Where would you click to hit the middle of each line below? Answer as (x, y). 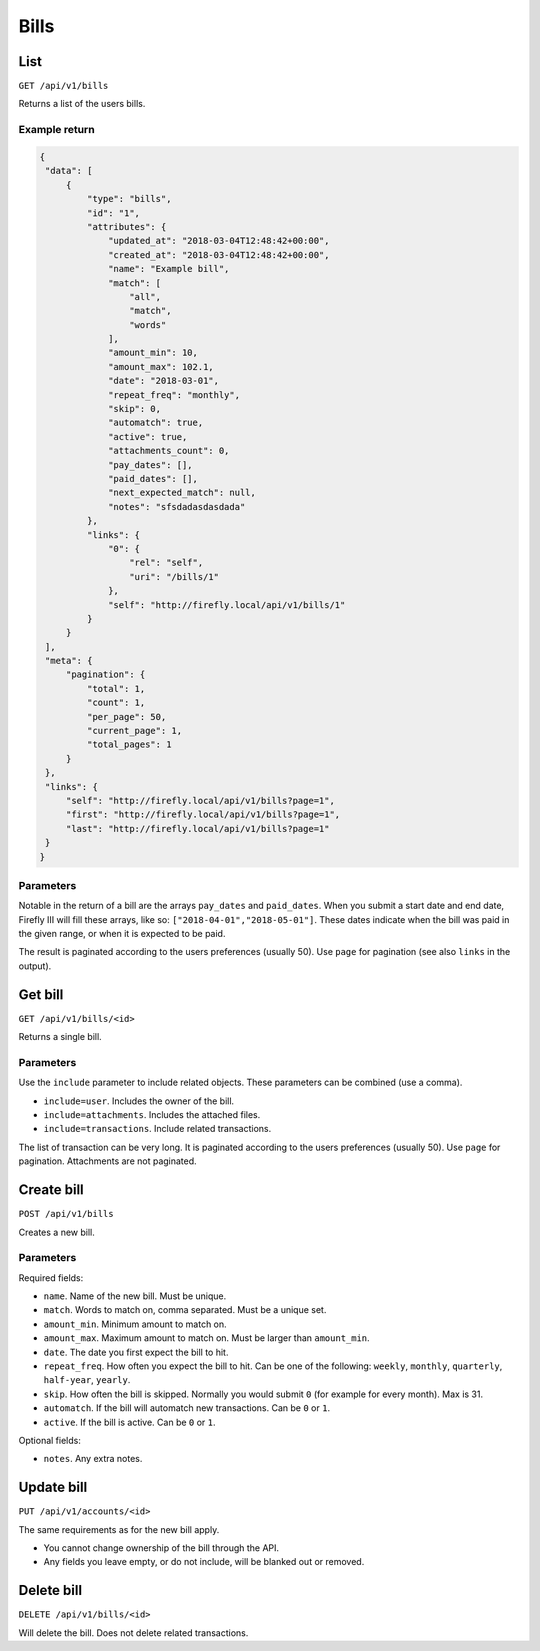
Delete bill (50, 1590)
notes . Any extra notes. (93, 1459)
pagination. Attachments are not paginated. (107, 1161)
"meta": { (69, 661)
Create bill (51, 1190)
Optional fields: (50, 1440)
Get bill (41, 994)
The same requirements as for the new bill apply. (119, 1529)
